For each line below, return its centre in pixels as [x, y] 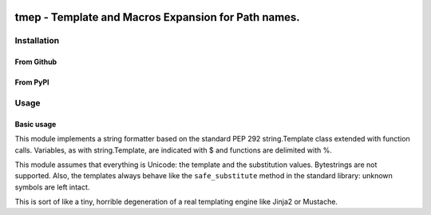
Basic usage [36, 124]
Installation [37, 41]
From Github [36, 62]
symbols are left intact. [52, 187]
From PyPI [32, 82]
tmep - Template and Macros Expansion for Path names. [158, 17]
